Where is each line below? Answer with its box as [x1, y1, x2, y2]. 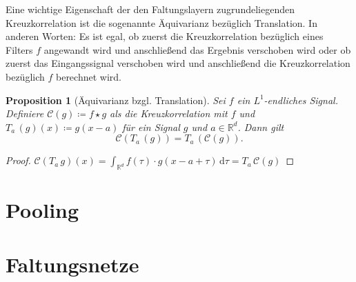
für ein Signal [122, 119, 180, 134]
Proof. [6, 153, 31, 168]
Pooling [6, 196, 79, 224]
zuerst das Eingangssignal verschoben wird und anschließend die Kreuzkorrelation [6, 56, 350, 70]
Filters [6, 42, 33, 57]
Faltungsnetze [6, 250, 139, 278]
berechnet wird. [55, 69, 121, 83]
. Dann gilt [237, 119, 284, 134]
